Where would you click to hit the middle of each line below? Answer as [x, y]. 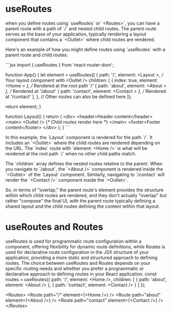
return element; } [23, 106]
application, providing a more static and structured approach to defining [81, 258]
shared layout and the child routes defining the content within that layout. [83, 206]
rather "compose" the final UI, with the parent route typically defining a [80, 201]
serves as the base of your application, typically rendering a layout [76, 34]
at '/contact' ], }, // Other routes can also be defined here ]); [69, 96]
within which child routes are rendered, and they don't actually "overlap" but [86, 195]
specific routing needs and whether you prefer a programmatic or [75, 268]
